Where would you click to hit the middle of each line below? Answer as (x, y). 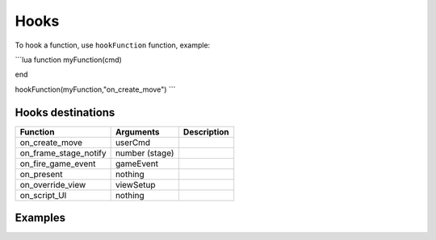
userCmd (133, 143)
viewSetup (135, 184)
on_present (41, 174)
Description (206, 131)
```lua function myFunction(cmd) (69, 60)
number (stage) (145, 153)
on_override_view (53, 184)
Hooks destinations (65, 112)
